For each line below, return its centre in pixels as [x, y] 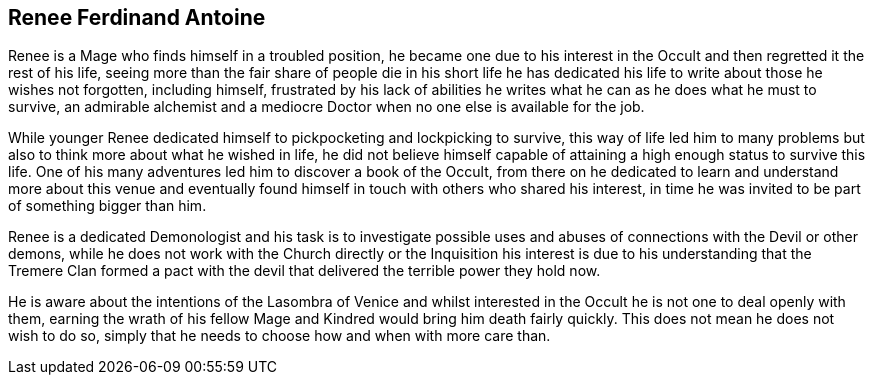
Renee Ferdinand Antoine [137, 17]
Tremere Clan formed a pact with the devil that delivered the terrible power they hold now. [304, 271]
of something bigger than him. [107, 206]
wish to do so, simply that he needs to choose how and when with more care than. [279, 336]
